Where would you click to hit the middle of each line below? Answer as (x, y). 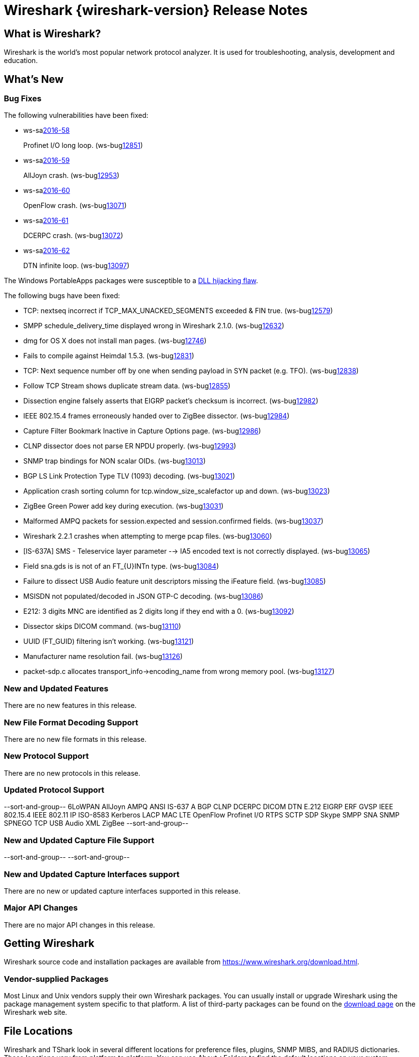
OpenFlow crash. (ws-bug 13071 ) (75, 206)
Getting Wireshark (49, 944)
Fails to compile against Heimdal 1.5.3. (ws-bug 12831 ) (109, 356)
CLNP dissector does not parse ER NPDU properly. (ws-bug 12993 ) (130, 446)
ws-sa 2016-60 (47, 191)
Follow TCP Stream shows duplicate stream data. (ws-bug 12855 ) (127, 386)
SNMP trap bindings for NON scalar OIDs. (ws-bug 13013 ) (114, 461)
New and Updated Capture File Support (79, 840)
